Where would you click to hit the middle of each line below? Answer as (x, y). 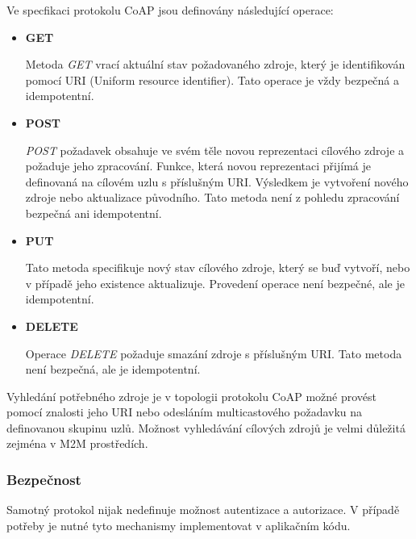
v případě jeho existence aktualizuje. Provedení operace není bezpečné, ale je (215, 283)
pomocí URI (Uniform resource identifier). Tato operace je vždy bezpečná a (212, 79)
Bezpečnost (44, 479)
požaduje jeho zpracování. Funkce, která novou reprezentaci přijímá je (198, 166)
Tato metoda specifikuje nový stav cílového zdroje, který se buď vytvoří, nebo (218, 267)
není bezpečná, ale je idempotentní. (113, 369)
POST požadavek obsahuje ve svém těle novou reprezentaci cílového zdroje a (215, 150)
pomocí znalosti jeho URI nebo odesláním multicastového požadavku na (185, 412)
